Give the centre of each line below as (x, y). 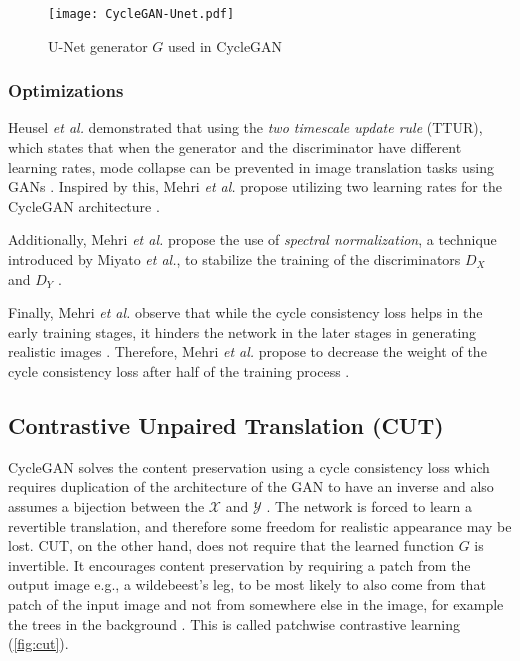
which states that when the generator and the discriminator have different (235, 147)
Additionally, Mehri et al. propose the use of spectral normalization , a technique (252, 239)
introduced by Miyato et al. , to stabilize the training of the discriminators (234, 259)
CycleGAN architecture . (84, 205)
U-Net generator (98, 45)
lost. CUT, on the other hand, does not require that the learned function (231, 545)
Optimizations (66, 90)
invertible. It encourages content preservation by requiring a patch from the (239, 564)
